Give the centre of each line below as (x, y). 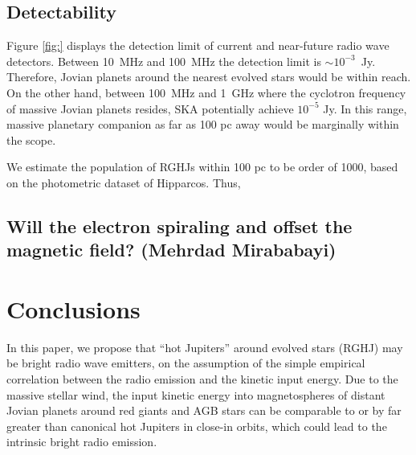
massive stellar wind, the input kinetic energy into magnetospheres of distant (196, 394)
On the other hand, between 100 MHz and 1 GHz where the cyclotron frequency (206, 92)
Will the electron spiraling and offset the (179, 225)
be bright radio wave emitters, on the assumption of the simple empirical (186, 363)
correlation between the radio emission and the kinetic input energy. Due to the (202, 379)
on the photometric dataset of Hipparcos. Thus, (124, 182)
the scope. (31, 139)
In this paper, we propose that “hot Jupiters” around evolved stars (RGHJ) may (205, 347)
